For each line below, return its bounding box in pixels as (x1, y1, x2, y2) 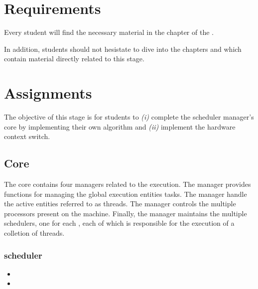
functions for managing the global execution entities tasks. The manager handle (4, 188, 247, 199)
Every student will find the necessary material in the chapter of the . (4, 27, 214, 37)
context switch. (4, 131, 50, 142)
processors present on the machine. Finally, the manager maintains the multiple (4, 208, 247, 218)
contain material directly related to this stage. (4, 53, 144, 64)
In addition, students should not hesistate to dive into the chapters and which (4, 43, 242, 54)
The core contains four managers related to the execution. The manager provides (4, 179, 251, 189)
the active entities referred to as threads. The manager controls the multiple (4, 198, 236, 209)
